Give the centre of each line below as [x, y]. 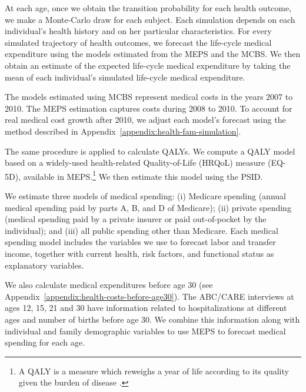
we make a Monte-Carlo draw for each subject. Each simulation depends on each [150, 19]
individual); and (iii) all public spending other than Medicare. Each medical [142, 230]
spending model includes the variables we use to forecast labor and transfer [140, 242]
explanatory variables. [44, 265]
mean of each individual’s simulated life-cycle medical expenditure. [125, 77]
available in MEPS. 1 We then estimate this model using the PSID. [143, 175]
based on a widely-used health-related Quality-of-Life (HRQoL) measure [135, 163]
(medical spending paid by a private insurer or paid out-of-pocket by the [136, 219]
